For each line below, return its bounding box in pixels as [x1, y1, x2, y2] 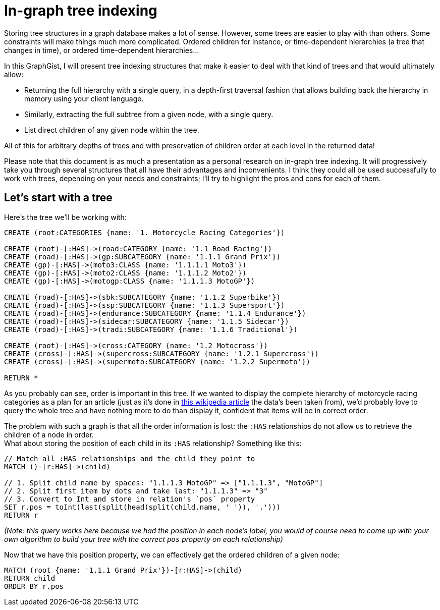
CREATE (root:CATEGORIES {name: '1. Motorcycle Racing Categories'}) [4, 228, 285, 237]
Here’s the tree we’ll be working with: [4, 212, 127, 221]
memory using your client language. [24, 94, 144, 103]
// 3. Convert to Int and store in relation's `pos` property [4, 494, 255, 503]
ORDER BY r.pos [4, 582, 64, 590]
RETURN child [4, 574, 56, 582]
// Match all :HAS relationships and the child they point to [4, 454, 255, 463]
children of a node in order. [4, 430, 94, 439]
